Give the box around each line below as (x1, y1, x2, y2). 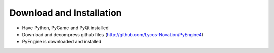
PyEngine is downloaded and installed (22, 39, 101, 45)
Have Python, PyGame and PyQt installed (22, 25, 109, 31)
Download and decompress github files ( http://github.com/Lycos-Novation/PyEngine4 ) (22, 31, 204, 37)
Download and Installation (9, 7, 122, 18)
